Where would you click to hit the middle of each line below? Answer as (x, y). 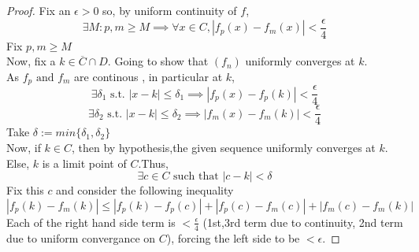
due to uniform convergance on (81, 237)
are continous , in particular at (148, 76)
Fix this (25, 190)
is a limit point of (84, 163)
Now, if (24, 148)
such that (196, 177)
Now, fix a (31, 61)
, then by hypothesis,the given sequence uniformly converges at (224, 148)
